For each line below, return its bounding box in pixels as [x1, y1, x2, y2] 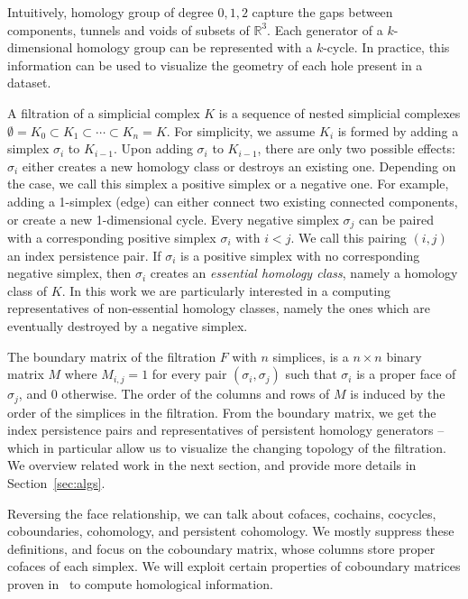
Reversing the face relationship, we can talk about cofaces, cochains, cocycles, [7, 503, 436, 522]
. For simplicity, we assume [166, 121, 316, 140]
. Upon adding [114, 139, 193, 158]
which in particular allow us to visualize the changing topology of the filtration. [7, 438, 446, 456]
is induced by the [350, 384, 445, 403]
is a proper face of [356, 364, 456, 383]
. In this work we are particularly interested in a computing [61, 281, 390, 299]
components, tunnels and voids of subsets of [7, 20, 250, 39]
